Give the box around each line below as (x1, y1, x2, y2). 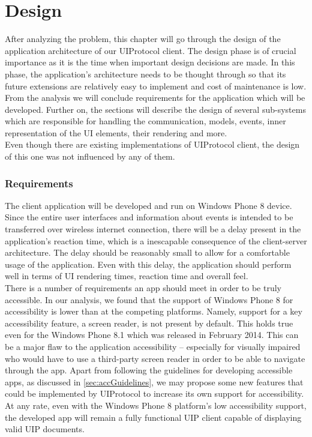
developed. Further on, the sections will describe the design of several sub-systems (5, 103, 306, 115)
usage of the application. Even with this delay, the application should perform (5, 258, 292, 270)
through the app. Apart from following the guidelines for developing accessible (5, 364, 293, 376)
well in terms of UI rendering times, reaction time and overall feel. (5, 270, 248, 282)
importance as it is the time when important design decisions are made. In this (5, 56, 295, 68)
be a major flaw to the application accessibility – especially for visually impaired (5, 340, 301, 352)
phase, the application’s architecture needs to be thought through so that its (5, 67, 286, 80)
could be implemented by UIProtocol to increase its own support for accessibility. (5, 387, 304, 400)
